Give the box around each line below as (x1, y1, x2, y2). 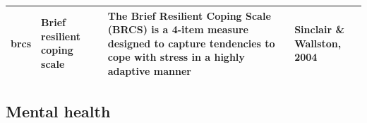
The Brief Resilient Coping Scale (107, 8, 271, 23)
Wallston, (294, 35, 342, 50)
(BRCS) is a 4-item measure (107, 22, 248, 37)
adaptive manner (107, 63, 191, 78)
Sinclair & (294, 22, 344, 37)
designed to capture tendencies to (107, 35, 275, 50)
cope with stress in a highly (107, 49, 245, 64)
